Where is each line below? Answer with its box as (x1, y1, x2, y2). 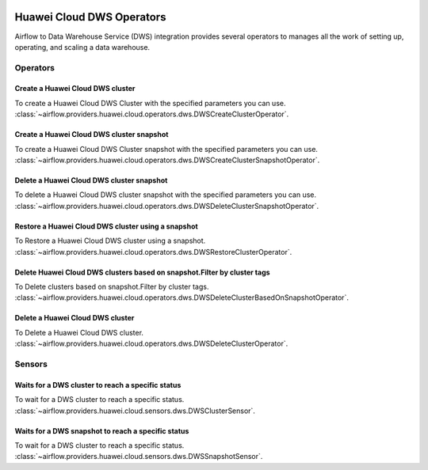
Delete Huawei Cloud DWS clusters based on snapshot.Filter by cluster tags (14, 267, 270, 277)
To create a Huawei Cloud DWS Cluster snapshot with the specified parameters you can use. (14, 144, 319, 154)
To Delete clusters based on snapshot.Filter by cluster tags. (14, 282, 209, 291)
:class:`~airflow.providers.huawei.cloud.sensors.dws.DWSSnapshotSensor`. (14, 452, 263, 461)
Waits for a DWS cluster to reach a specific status (14, 380, 182, 389)
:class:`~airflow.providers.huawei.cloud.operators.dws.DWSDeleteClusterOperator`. (14, 339, 289, 348)
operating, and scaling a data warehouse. (14, 42, 151, 51)
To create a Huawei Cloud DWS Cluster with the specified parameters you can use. (14, 98, 286, 108)
